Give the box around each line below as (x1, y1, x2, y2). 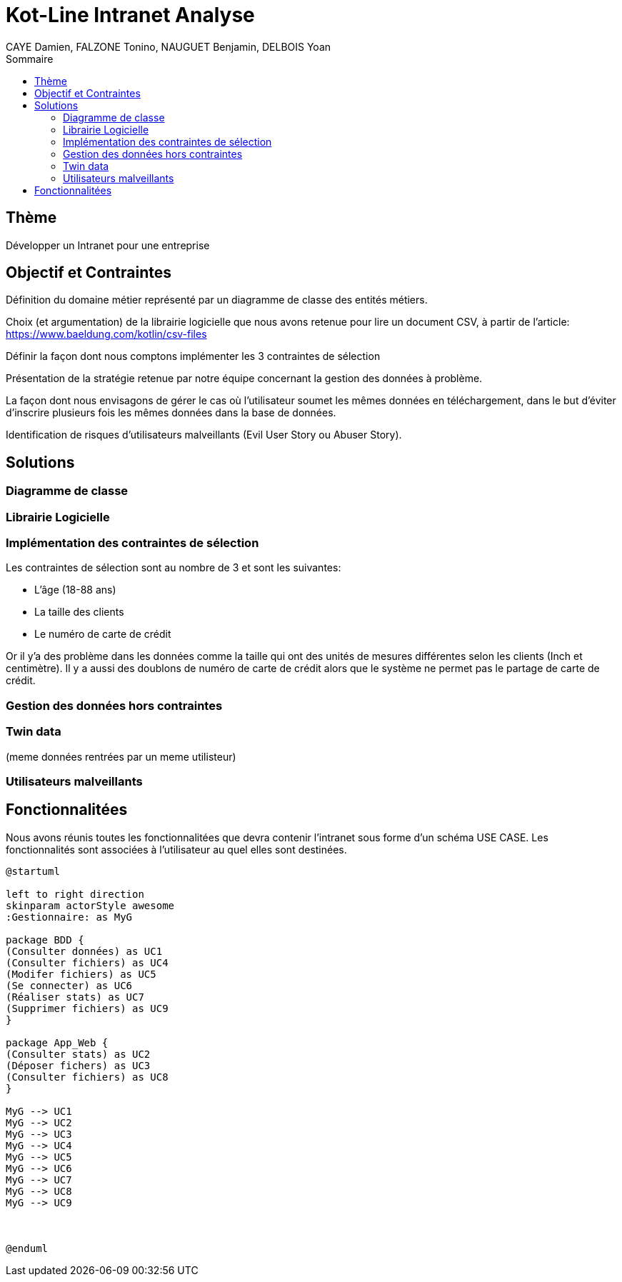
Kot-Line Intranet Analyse (6, 3, 255, 27)
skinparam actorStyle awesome (6, 899, 175, 911)
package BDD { (6, 933, 84, 946)
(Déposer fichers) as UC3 (6, 1059, 151, 1071)
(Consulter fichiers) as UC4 (6, 956, 169, 968)
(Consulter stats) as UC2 (6, 1048, 151, 1060)
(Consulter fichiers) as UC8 (6, 1071, 169, 1083)
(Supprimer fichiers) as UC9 (6, 1002, 169, 1014)
